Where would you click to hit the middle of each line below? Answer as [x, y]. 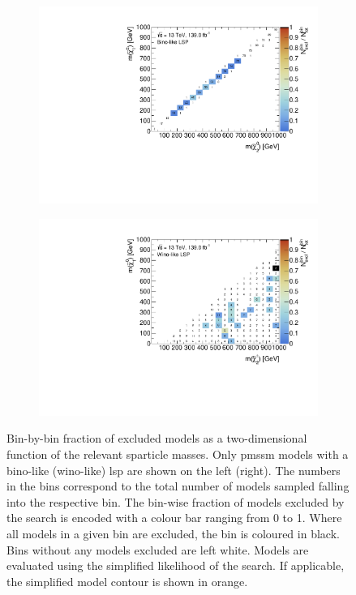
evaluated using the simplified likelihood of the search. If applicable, [176, 565]
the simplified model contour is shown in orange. [127, 581]
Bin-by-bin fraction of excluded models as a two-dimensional [157, 438]
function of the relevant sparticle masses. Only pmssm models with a [178, 454]
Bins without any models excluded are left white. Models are [158, 549]
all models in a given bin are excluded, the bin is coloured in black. [173, 533]
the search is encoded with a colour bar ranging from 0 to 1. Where [174, 518]
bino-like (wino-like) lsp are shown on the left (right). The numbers [174, 470]
